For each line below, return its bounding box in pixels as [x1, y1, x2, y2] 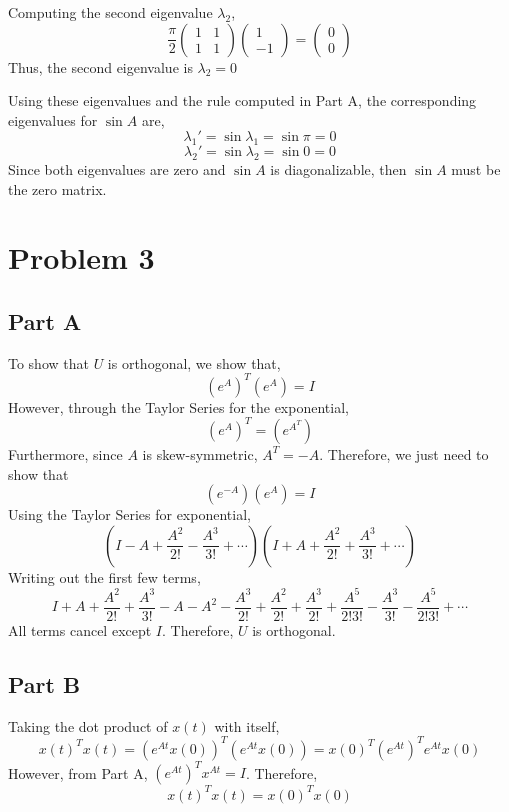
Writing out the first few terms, [8, 566, 201, 587]
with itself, [214, 715, 280, 736]
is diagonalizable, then [270, 158, 407, 179]
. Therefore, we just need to [319, 443, 489, 464]
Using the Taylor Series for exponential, [8, 504, 251, 525]
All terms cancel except [8, 619, 152, 640]
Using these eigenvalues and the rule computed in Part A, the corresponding [8, 90, 477, 111]
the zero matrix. [8, 178, 107, 199]
